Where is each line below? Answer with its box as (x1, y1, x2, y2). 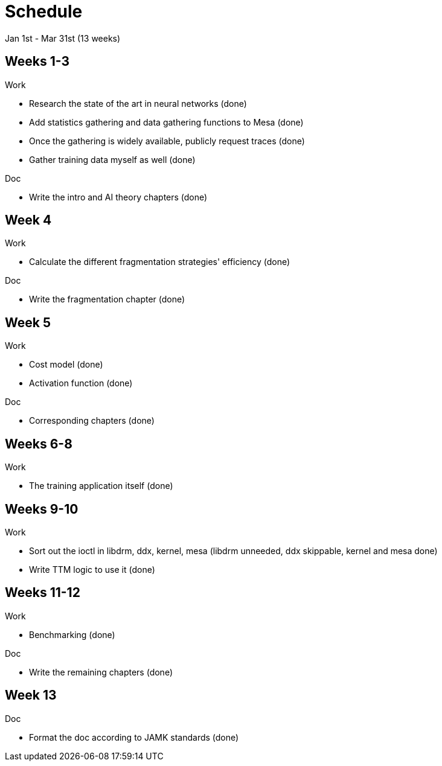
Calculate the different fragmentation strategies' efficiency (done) (29, 257, 290, 267)
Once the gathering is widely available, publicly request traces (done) (29, 135, 305, 146)
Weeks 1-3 (5, 54, 69, 69)
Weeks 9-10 (5, 501, 78, 517)
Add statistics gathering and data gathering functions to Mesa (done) (29, 116, 304, 127)
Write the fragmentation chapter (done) (29, 294, 185, 305)
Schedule (5, 1, 83, 22)
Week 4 (5, 212, 52, 228)
